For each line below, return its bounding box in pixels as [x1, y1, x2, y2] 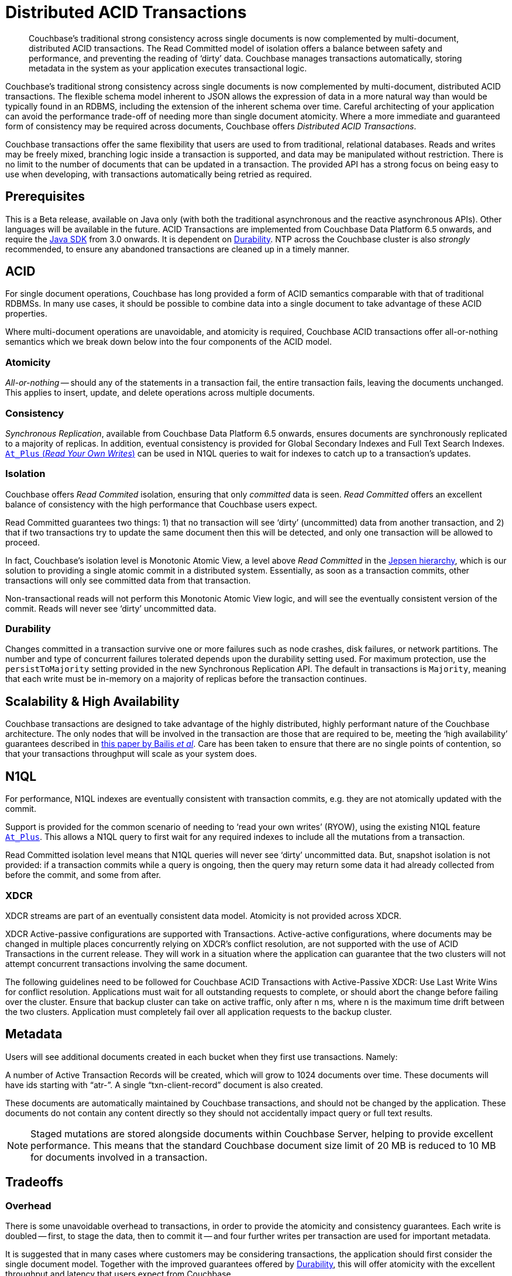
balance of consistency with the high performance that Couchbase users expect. [5, 499, 318, 509]
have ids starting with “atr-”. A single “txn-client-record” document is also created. [5, 1079, 323, 1090]
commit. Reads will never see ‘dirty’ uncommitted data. [5, 603, 217, 613]
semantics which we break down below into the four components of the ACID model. [5, 337, 332, 347]
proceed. [5, 537, 40, 547]
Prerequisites [5, 189, 85, 204]
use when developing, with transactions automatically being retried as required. [5, 169, 312, 179]
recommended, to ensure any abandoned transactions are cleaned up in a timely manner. [5, 243, 349, 254]
